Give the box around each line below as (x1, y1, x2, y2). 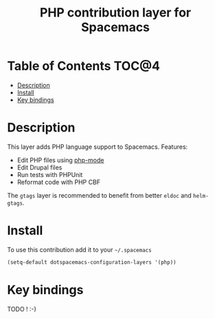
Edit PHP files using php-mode (16, 156, 104, 164)
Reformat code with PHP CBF (16, 178, 101, 186)
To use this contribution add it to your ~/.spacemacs (7, 245, 152, 254)
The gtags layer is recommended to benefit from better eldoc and (7, 191, 192, 199)
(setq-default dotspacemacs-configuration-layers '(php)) (7, 258, 177, 266)
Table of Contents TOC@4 (7, 59, 160, 74)
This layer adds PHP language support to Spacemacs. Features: (7, 143, 188, 151)
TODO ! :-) (7, 305, 36, 313)
